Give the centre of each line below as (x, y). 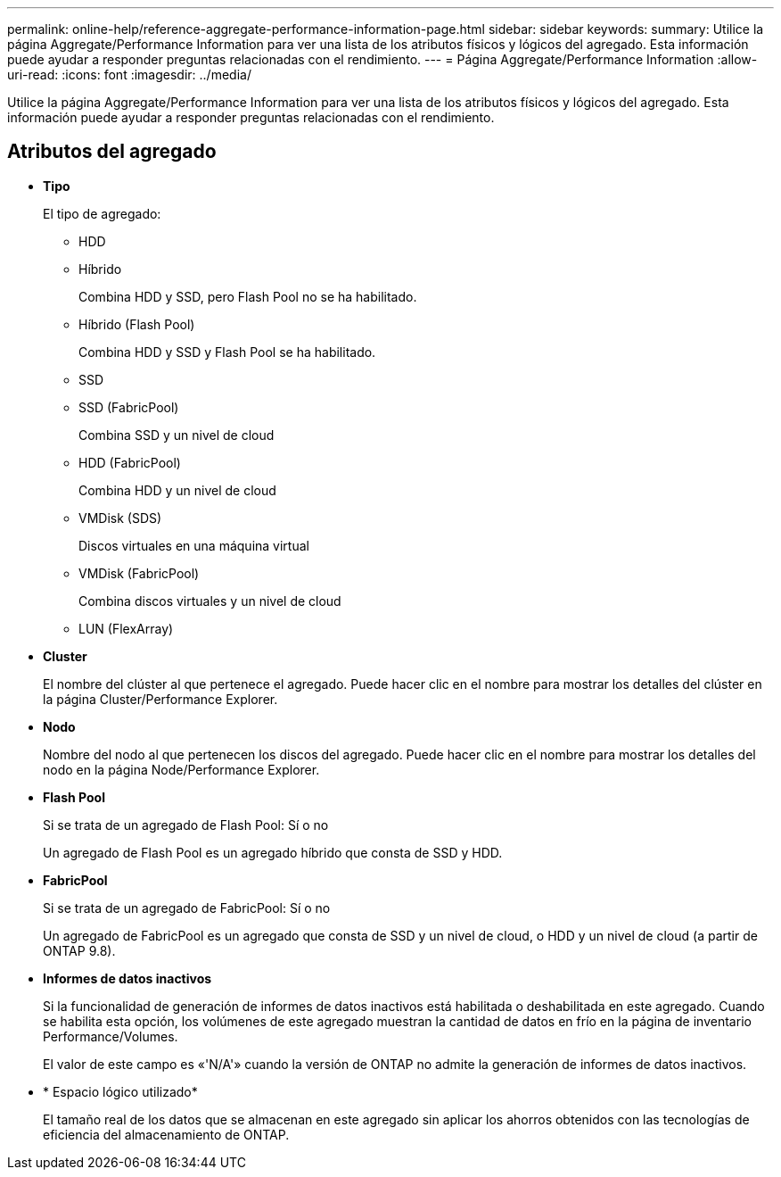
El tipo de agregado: (102, 213)
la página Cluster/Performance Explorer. (160, 699)
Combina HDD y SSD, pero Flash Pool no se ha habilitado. (248, 296)
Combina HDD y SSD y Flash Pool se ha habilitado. (227, 352)
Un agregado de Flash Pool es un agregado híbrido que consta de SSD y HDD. (273, 852)
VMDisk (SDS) (120, 518)
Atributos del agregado (112, 152)
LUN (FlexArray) (126, 628)
